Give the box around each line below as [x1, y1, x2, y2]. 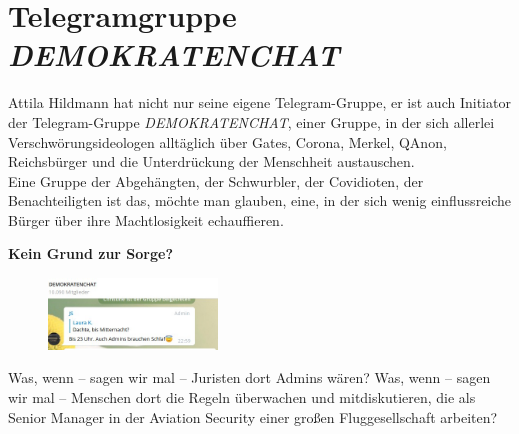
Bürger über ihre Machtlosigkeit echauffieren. [8, 209, 284, 230]
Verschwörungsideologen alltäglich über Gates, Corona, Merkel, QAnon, [8, 131, 447, 152]
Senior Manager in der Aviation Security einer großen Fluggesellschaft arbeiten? [8, 406, 498, 427]
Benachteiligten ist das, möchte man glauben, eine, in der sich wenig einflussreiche [8, 190, 512, 211]
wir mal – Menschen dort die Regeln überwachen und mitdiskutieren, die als [8, 386, 476, 407]
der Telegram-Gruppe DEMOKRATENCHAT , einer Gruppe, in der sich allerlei [8, 111, 495, 132]
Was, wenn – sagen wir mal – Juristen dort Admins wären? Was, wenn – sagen [8, 367, 491, 388]
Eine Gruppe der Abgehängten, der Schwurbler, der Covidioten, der [8, 170, 424, 191]
